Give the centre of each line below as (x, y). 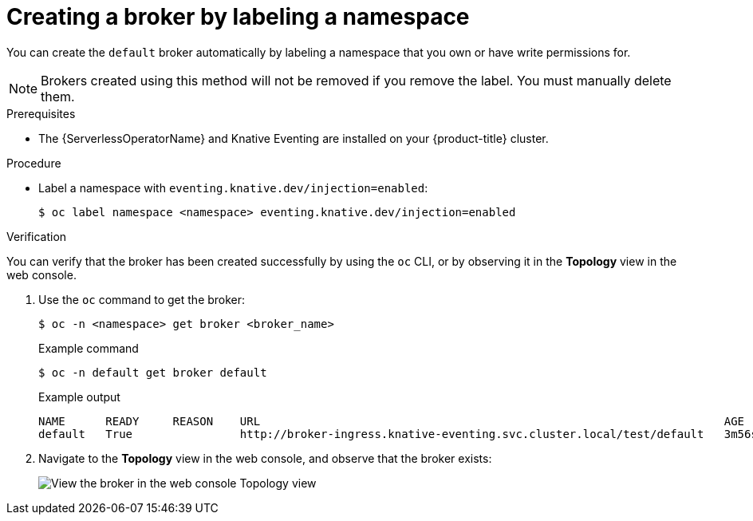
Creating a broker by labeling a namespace (238, 17)
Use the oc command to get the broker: (142, 299)
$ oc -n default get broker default (153, 372)
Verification (37, 236)
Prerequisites (41, 113)
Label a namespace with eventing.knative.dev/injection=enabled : (233, 187)
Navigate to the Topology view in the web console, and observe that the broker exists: (265, 458)
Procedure (34, 163)
